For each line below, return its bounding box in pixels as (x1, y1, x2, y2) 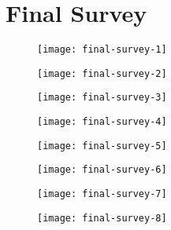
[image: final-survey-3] (37, 92, 167, 104)
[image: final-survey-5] (37, 140, 167, 152)
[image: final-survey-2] (37, 68, 167, 79)
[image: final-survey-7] (37, 188, 167, 200)
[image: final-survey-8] (37, 212, 167, 224)
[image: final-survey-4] (37, 116, 167, 128)
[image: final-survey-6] (37, 164, 167, 176)
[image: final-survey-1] (37, 44, 167, 56)
